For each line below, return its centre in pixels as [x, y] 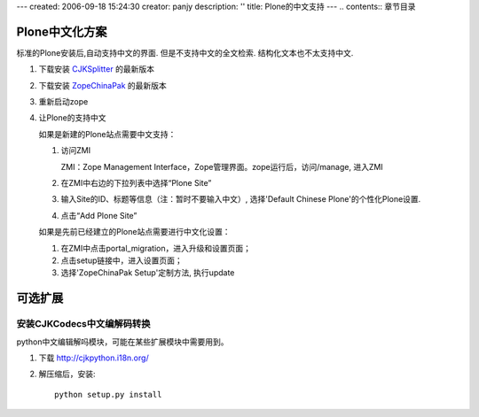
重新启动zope [63, 102]
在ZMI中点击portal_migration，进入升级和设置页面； [156, 248]
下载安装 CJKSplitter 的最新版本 [97, 69]
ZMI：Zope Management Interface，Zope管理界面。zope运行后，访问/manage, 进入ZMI [222, 166]
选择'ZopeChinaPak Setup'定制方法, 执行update [148, 273]
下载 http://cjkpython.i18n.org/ [94, 358]
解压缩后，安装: [67, 374]
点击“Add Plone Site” [99, 215]
